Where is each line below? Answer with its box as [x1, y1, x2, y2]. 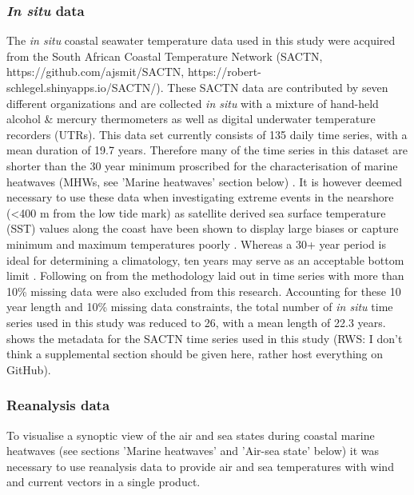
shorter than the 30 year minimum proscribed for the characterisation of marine [6, 157, 398, 174]
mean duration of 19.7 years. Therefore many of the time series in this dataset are [6, 142, 408, 158]
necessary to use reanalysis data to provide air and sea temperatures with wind [6, 457, 394, 474]
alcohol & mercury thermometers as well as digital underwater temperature [6, 110, 376, 127]
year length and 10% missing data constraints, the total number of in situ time [6, 298, 393, 315]
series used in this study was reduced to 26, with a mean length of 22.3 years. [6, 313, 386, 330]
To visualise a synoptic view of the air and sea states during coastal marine [6, 426, 375, 443]
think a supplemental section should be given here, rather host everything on [6, 345, 384, 362]
